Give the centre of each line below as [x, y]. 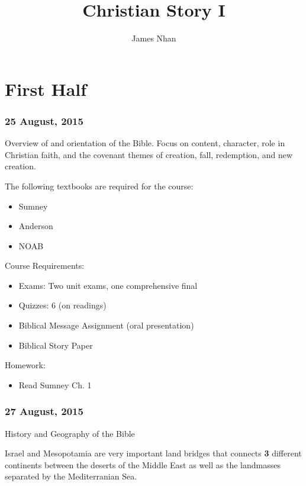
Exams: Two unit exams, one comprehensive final [108, 285]
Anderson [36, 226]
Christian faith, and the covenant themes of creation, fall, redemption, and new [149, 154]
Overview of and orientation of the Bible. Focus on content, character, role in [145, 143]
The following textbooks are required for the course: [99, 186]
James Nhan [154, 38]
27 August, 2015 [44, 411]
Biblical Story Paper [56, 345]
